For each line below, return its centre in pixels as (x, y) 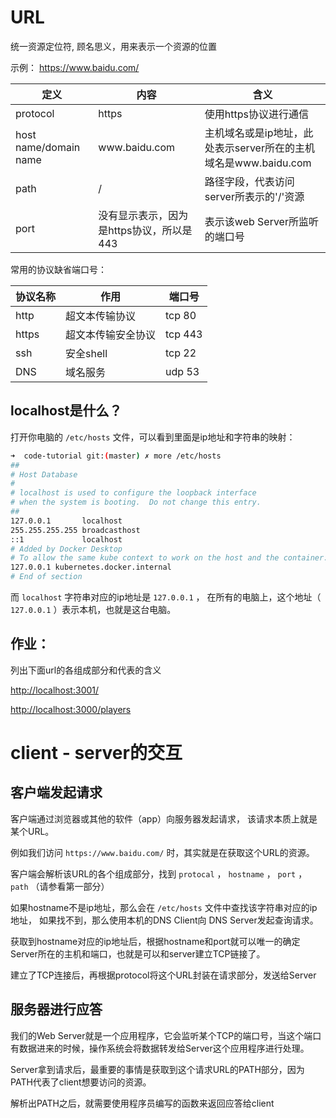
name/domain (48, 147)
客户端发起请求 (56, 792)
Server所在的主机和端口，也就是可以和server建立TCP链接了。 (138, 953)
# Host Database (44, 474)
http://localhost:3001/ (55, 690)
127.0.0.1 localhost (66, 521)
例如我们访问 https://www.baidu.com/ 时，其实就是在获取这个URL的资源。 (162, 852)
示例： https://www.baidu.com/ (75, 67)
